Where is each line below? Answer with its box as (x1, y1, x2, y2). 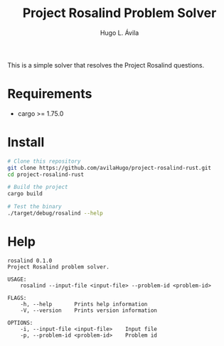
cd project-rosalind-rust (7, 171, 84, 178)
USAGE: (7, 276, 27, 283)
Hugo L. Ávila (100, 28, 139, 37)
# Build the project (7, 183, 69, 191)
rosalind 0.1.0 (7, 257, 53, 264)
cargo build (7, 190, 43, 198)
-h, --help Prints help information (20, 301, 148, 308)
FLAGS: (7, 294, 27, 301)
